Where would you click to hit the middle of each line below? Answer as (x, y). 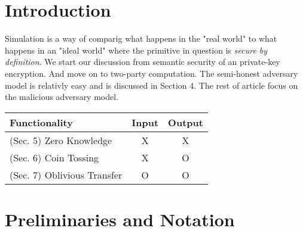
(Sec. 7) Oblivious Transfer (66, 174)
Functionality (41, 122)
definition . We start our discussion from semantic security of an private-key (143, 62)
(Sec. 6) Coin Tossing (54, 157)
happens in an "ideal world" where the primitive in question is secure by (136, 50)
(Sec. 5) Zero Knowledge (61, 140)
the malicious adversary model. (62, 97)
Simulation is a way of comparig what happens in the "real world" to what (141, 38)
